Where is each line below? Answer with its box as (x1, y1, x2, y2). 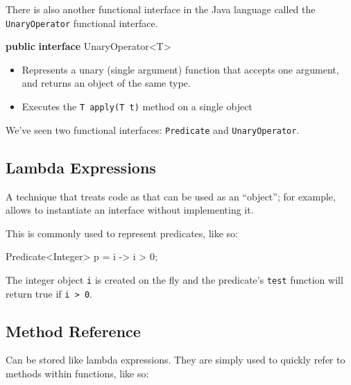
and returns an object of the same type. (22, 76, 191, 90)
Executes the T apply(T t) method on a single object (22, 99, 252, 114)
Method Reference (6, 320, 141, 341)
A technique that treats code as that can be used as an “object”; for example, (6, 189, 336, 203)
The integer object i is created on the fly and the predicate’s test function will (6, 272, 343, 286)
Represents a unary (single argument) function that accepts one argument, (22, 62, 339, 76)
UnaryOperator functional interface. (6, 15, 158, 30)
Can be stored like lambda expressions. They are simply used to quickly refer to (6, 352, 345, 367)
